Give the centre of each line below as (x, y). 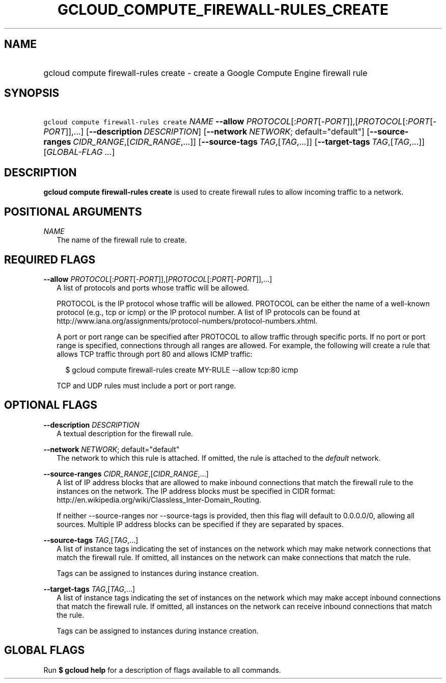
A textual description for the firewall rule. (125, 433)
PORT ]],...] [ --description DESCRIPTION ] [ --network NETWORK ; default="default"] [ (207, 132)
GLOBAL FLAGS (45, 650)
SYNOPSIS (32, 93)
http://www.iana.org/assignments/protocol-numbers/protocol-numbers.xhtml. (187, 321)
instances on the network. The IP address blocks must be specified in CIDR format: (196, 491)
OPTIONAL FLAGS (51, 405)
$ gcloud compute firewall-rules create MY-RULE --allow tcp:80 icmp (182, 370)
